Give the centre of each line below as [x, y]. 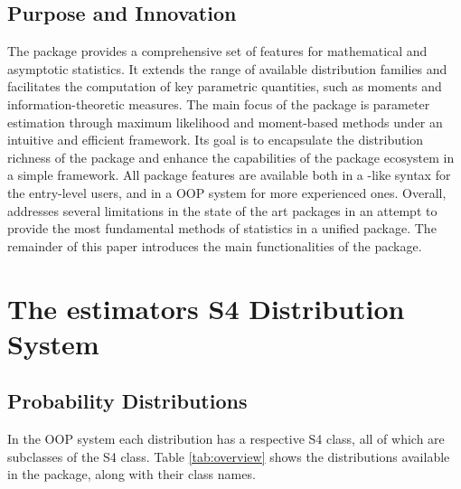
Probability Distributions [127, 401]
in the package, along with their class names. [132, 474]
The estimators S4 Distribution [206, 308]
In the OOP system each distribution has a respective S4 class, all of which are [226, 439]
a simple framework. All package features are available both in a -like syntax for [229, 175]
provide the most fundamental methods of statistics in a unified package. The [222, 228]
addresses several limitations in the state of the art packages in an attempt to [222, 210]
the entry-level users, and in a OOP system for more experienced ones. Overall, [227, 192]
